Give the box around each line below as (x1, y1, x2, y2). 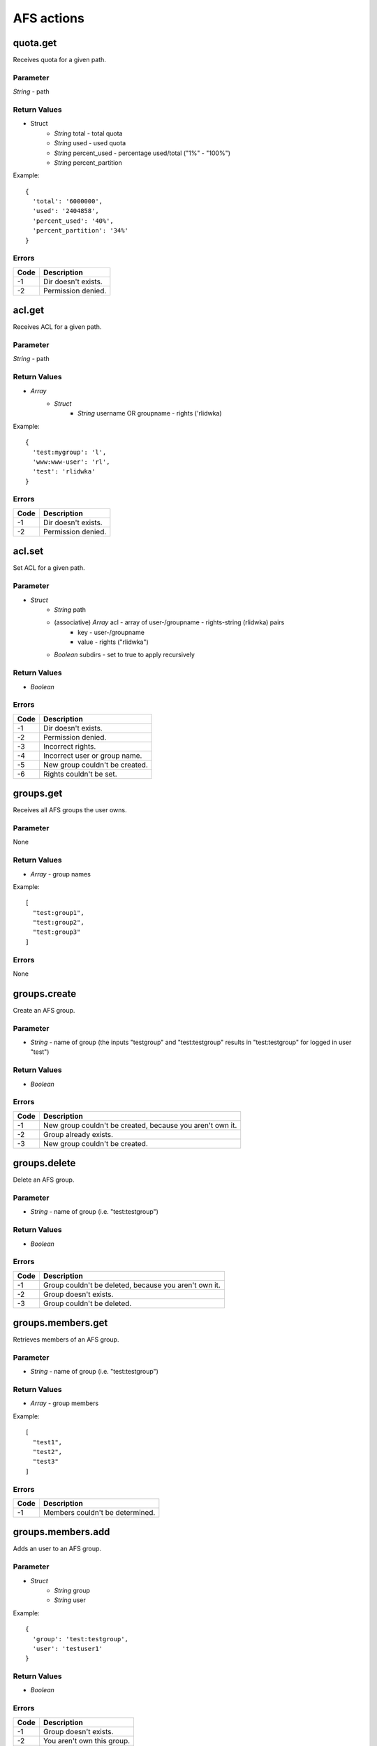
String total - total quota (54, 129, 123, 138)
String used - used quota (54, 139, 126, 147)
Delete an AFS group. (13, 1175, 75, 1184)
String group (54, 1586, 91, 1594)
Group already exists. (43, 1129, 114, 1139)
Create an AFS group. (13, 1006, 75, 1014)
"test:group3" (32, 928, 81, 936)
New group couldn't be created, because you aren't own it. (43, 1120, 237, 1130)
